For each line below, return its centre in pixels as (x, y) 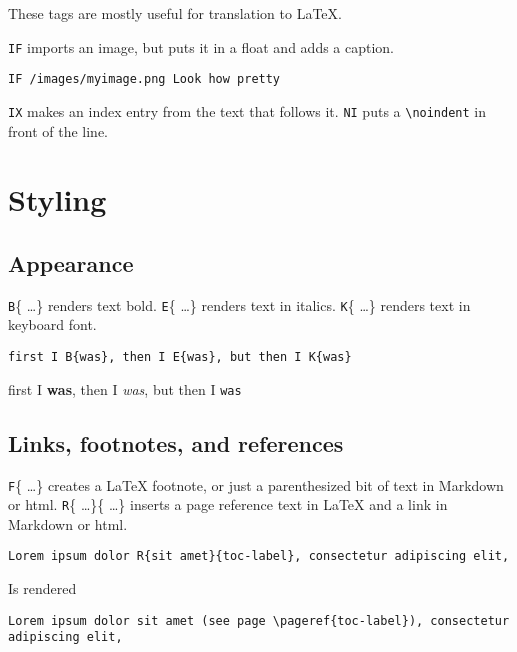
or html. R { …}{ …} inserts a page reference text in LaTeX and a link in (228, 504)
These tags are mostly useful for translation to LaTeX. (175, 13)
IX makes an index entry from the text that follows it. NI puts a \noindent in (247, 110)
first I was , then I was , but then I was (125, 388)
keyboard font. (52, 324)
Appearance (71, 262)
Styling (57, 199)
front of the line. (58, 130)
